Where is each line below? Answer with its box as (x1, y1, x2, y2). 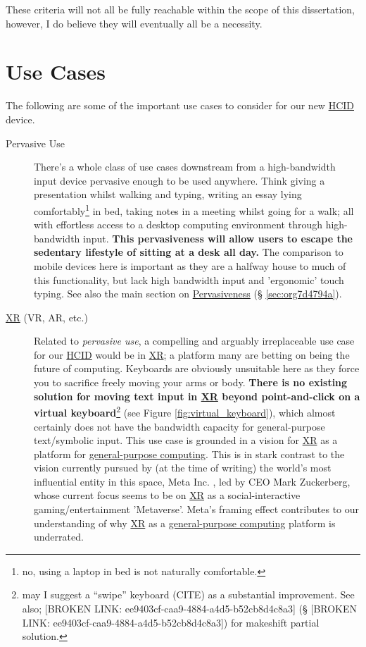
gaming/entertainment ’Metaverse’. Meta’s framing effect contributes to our (34, 502, 360, 517)
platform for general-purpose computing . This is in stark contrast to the (34, 446, 345, 461)
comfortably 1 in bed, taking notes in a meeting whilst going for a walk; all (34, 201, 354, 218)
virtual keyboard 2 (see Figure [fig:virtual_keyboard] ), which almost (34, 403, 336, 419)
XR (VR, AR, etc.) (6, 309, 88, 324)
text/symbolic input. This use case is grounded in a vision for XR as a (34, 433, 338, 448)
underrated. (34, 529, 84, 544)
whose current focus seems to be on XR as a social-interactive (34, 488, 301, 503)
